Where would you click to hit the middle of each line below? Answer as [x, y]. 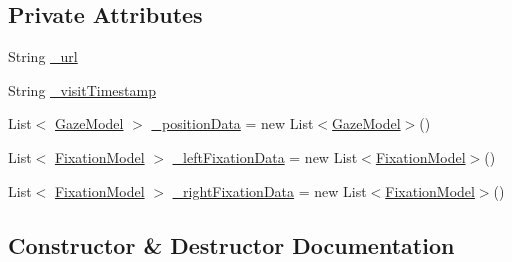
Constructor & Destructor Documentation [231, 244]
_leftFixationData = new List [265, 156]
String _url [43, 56]
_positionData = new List [232, 123]
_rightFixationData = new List [269, 190]
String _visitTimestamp [82, 89]
